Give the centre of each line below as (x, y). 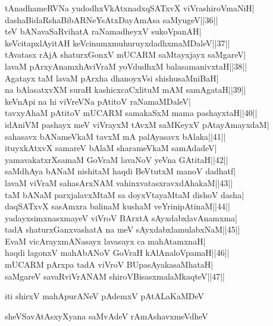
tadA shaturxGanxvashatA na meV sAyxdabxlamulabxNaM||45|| (123, 229)
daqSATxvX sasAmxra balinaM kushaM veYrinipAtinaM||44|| (117, 206)
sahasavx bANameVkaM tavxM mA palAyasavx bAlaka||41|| (115, 136)
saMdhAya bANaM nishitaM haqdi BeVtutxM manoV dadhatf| (120, 171)
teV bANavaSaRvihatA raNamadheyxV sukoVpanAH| (103, 31)
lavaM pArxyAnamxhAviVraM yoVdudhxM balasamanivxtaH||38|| (126, 66)
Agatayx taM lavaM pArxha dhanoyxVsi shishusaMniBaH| (112, 78)
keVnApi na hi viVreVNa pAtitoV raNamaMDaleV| (98, 101)
